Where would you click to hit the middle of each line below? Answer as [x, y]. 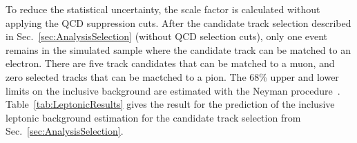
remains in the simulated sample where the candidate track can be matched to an [178, 49]
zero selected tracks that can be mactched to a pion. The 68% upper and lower [172, 76]
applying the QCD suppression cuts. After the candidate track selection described [178, 22]
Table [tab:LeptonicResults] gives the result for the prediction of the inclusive [170, 104]
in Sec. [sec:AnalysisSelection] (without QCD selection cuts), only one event [167, 36]
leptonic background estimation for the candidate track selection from [153, 117]
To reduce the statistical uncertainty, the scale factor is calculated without [163, 9]
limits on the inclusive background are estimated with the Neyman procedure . [173, 90]
